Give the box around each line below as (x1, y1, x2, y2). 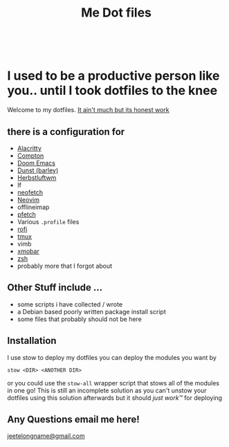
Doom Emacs (17, 158, 55, 167)
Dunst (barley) (17, 166, 59, 174)
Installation (7, 335, 57, 347)
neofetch (17, 188, 44, 197)
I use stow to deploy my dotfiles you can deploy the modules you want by (7, 353, 217, 361)
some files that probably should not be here (17, 315, 142, 323)
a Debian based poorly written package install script (17, 307, 166, 316)
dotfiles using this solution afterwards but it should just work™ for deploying (7, 393, 223, 402)
